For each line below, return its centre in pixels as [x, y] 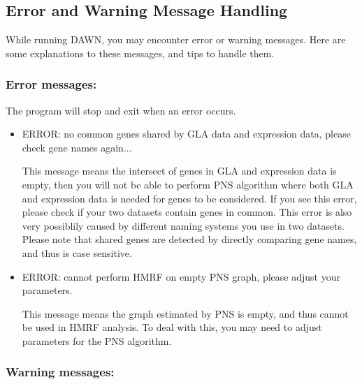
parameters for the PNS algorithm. [97, 340]
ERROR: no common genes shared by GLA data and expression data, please [186, 134]
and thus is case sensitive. [77, 252]
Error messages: [51, 84]
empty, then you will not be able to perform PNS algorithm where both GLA [188, 184]
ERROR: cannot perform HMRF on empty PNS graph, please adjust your [181, 276]
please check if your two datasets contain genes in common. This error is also [187, 212]
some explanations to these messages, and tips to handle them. [140, 53]
